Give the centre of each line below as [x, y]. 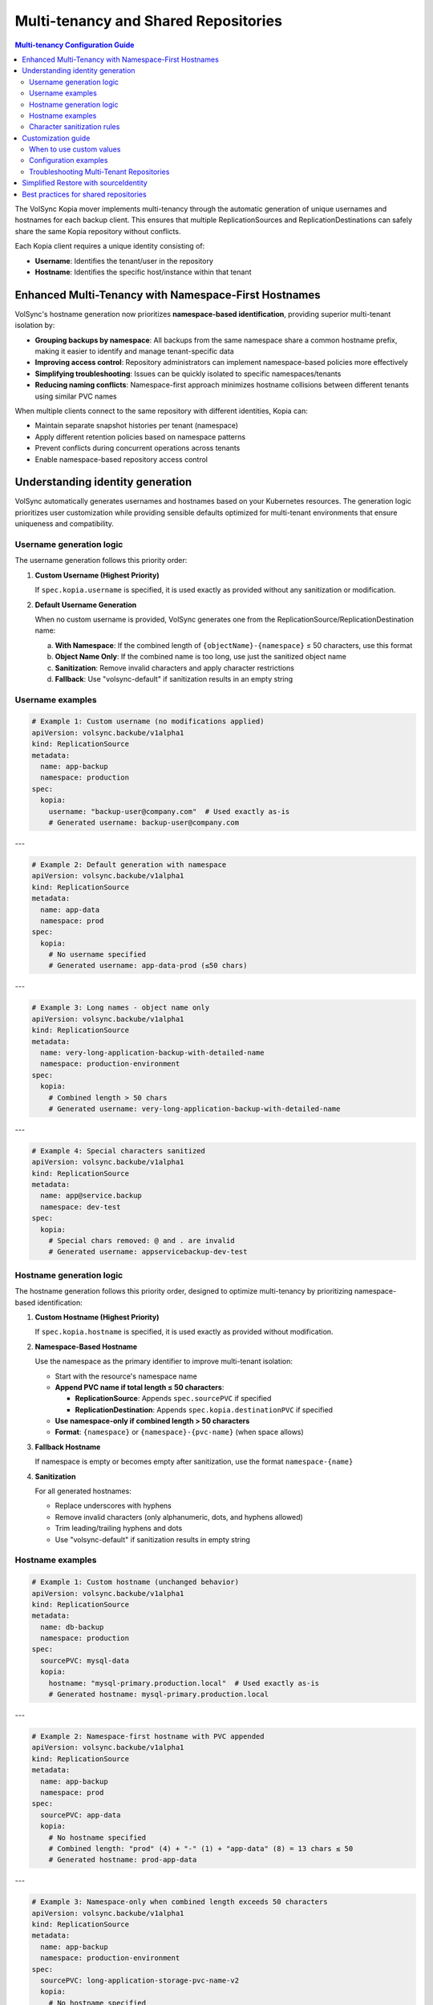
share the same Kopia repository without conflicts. [98, 231]
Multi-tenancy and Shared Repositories [148, 21]
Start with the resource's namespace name [126, 1376]
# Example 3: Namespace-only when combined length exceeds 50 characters [180, 1902]
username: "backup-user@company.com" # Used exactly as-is [169, 811]
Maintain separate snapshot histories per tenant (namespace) [137, 426]
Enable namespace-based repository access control [121, 459]
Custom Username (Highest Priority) [97, 575]
